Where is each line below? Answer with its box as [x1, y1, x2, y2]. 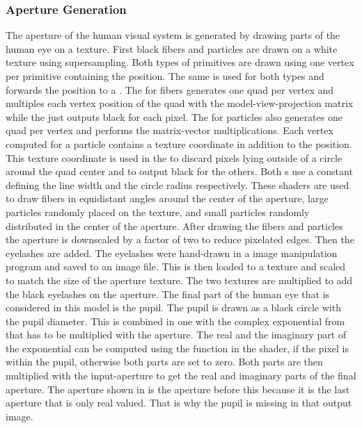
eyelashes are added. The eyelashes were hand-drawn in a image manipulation [6, 245, 338, 260]
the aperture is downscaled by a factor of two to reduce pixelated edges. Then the [6, 232, 354, 247]
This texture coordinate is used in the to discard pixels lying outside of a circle [6, 150, 343, 165]
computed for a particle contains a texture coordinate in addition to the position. [6, 136, 352, 151]
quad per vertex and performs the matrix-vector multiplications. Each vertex [6, 123, 333, 138]
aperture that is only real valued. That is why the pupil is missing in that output [6, 395, 352, 410]
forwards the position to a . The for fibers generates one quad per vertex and [6, 82, 334, 97]
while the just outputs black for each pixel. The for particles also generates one [6, 109, 343, 124]
